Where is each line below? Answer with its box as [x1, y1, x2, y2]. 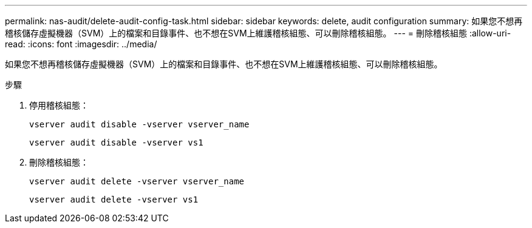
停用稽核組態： [29, 100, 89, 110]
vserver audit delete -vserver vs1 [29, 195, 199, 204]
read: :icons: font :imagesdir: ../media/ [5, 39, 157, 49]
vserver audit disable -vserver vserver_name [29, 119, 250, 129]
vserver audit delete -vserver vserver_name [29, 176, 245, 186]
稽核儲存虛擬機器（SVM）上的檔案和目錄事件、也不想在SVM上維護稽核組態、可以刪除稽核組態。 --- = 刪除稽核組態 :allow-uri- [5, 28, 511, 38]
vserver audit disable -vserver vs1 [29, 138, 203, 147]
